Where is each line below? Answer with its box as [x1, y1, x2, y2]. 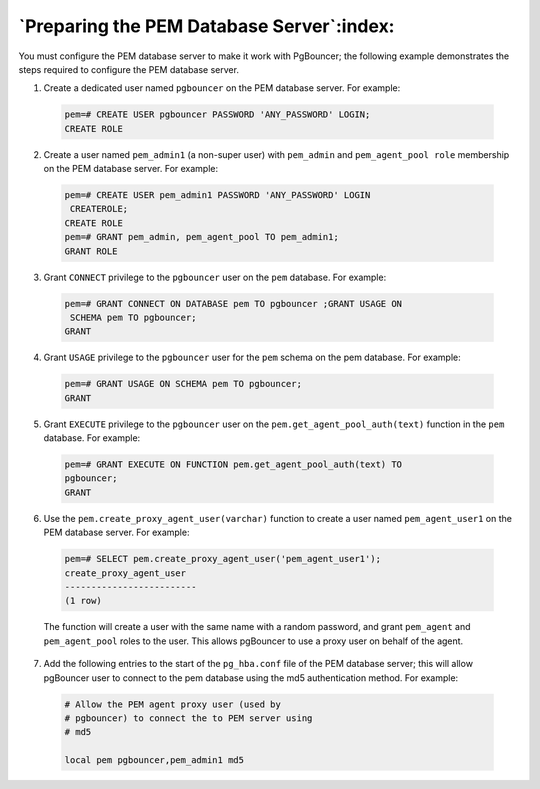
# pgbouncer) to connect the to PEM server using [64, 712, 313, 724]
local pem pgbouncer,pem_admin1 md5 [64, 755, 245, 766]
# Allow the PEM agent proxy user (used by [64, 698, 282, 710]
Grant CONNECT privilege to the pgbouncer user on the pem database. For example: [43, 271, 387, 283]
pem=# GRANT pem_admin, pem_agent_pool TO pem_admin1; [64, 231, 339, 243]
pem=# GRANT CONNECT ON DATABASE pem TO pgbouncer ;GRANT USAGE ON [64, 298, 403, 309]
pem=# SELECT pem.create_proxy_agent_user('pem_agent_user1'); [64, 553, 382, 565]
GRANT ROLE [64, 245, 118, 257]
